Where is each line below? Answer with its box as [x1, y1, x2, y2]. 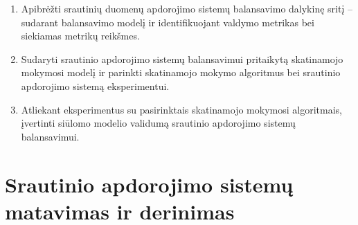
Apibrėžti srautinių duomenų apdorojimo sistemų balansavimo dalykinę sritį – [21, 1, 352, 15]
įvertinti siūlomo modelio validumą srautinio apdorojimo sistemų [21, 116, 296, 130]
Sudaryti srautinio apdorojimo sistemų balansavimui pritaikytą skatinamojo [21, 51, 343, 66]
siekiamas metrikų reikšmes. [21, 28, 140, 43]
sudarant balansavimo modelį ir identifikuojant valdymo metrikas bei [21, 15, 314, 29]
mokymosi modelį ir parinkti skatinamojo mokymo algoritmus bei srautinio [21, 65, 341, 80]
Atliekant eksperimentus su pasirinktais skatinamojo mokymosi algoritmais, [21, 102, 342, 116]
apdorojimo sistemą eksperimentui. [21, 78, 170, 93]
